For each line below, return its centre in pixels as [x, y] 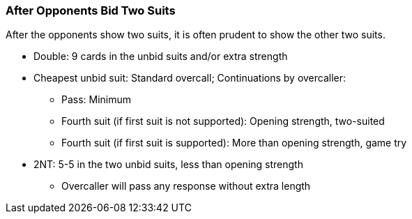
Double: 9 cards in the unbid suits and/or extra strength [161, 56]
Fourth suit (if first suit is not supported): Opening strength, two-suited [223, 121]
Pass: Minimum [97, 100]
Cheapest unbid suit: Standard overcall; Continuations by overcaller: [190, 78]
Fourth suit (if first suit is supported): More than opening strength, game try [234, 143]
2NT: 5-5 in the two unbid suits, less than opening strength [168, 165]
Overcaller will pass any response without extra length [186, 186]
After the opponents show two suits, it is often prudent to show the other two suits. [196, 35]
